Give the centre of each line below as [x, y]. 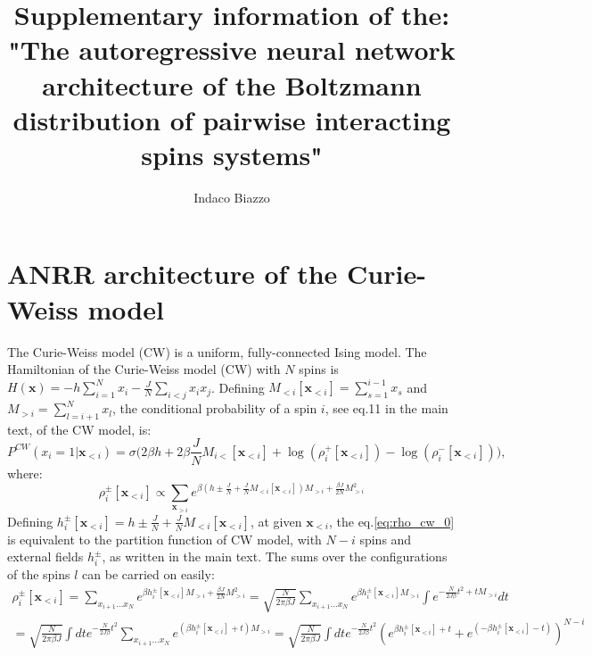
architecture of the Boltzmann [232, 84]
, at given [276, 521]
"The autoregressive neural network [232, 50]
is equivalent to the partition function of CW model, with [164, 539]
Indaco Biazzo [232, 197]
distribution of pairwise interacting [232, 119]
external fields [45, 556]
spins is [319, 369]
